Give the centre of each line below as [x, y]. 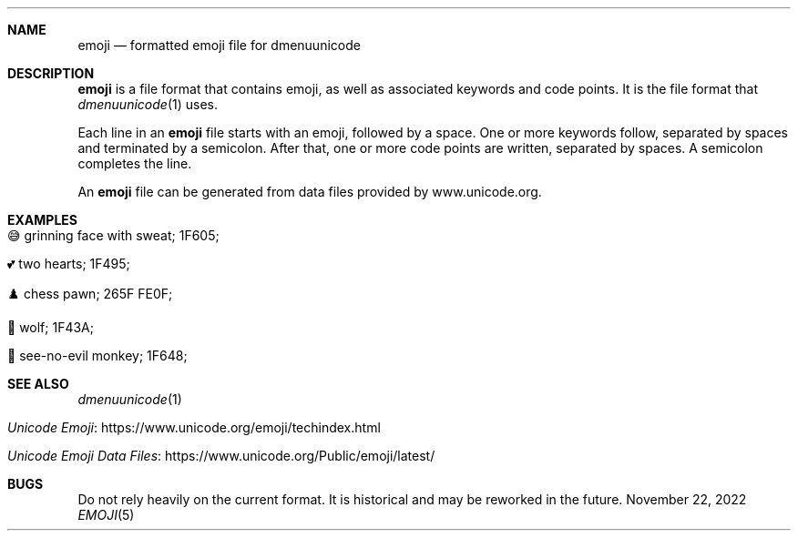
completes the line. [135, 163]
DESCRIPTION [51, 73]
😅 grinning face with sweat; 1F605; [113, 235]
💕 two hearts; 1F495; [69, 264]
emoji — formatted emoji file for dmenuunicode [219, 45]
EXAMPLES [42, 220]
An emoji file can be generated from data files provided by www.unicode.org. [310, 192]
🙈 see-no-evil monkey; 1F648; [97, 355]
